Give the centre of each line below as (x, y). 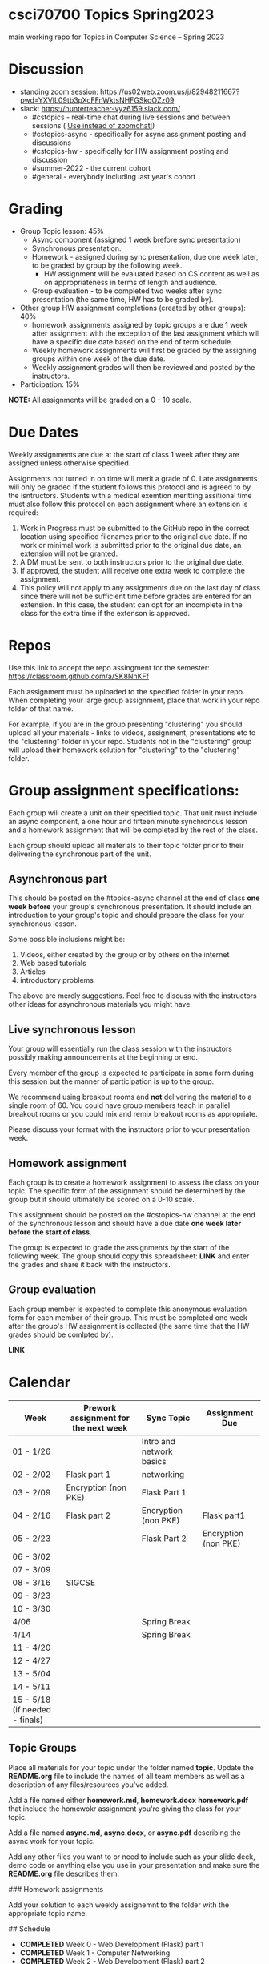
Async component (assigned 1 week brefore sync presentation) (137, 239)
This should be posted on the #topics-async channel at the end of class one (134, 898)
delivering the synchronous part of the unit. (80, 854)
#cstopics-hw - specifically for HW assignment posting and (130, 151)
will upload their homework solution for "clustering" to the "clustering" (124, 750)
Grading (36, 209)
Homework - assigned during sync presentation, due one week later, (145, 256)
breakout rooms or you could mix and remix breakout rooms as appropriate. (133, 1114)
